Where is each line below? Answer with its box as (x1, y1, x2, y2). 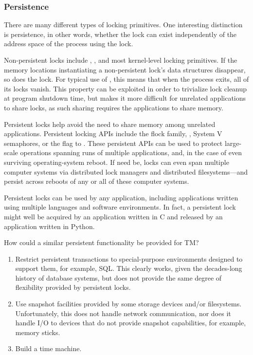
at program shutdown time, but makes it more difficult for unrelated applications (4, 93, 246, 103)
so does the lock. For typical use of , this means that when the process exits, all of (4, 74, 249, 84)
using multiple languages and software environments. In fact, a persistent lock (4, 202, 236, 212)
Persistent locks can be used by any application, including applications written (4, 192, 238, 202)
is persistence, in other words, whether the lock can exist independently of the (4, 29, 237, 39)
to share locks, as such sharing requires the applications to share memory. (4, 102, 223, 112)
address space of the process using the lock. (4, 38, 133, 49)
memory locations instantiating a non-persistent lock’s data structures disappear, (4, 64, 246, 74)
